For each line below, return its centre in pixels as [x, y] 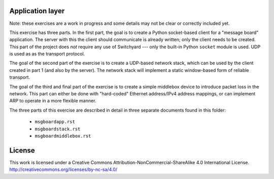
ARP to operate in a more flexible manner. [53, 101]
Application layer [37, 11]
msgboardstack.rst [58, 129]
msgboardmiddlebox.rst [63, 136]
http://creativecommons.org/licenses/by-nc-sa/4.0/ [63, 169]
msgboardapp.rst [55, 122]
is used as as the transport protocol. [47, 54]
